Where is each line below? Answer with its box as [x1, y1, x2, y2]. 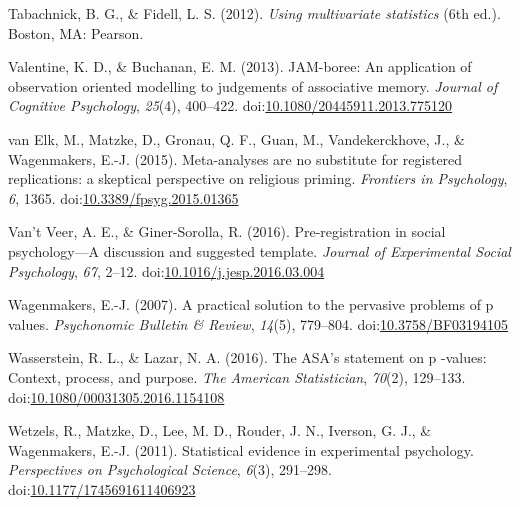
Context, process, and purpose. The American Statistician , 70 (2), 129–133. [8, 366, 466, 387]
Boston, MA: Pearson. [8, 22, 144, 43]
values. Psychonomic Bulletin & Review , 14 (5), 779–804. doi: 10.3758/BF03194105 [8, 313, 509, 334]
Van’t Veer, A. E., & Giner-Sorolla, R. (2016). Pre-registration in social [8, 221, 446, 242]
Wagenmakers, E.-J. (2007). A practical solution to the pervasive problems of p [8, 294, 494, 315]
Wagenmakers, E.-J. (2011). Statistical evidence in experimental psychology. [8, 439, 474, 460]
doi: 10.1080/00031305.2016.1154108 [8, 386, 225, 407]
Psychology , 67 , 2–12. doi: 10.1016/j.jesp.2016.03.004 [8, 260, 325, 281]
